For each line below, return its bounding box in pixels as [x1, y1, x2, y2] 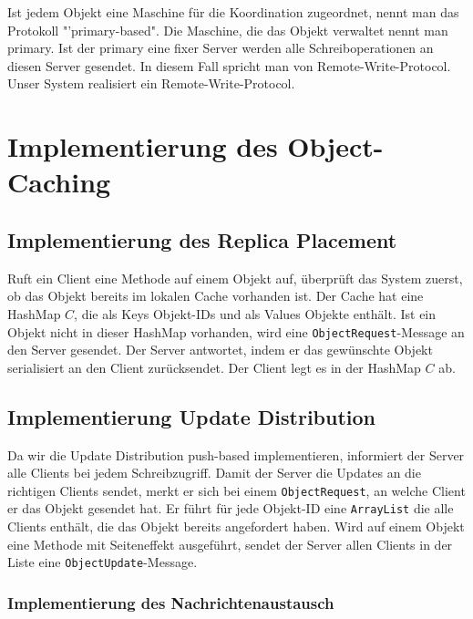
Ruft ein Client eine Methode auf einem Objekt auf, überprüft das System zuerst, [7, 268, 463, 287]
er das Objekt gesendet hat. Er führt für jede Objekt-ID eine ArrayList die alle [7, 499, 454, 518]
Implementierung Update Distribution [7, 402, 375, 430]
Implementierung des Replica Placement [7, 225, 397, 253]
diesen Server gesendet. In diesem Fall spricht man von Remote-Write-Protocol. [7, 56, 451, 75]
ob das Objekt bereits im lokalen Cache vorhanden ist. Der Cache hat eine [7, 286, 424, 305]
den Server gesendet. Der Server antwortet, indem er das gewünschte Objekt [7, 340, 433, 359]
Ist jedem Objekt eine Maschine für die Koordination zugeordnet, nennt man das [7, 3, 459, 21]
